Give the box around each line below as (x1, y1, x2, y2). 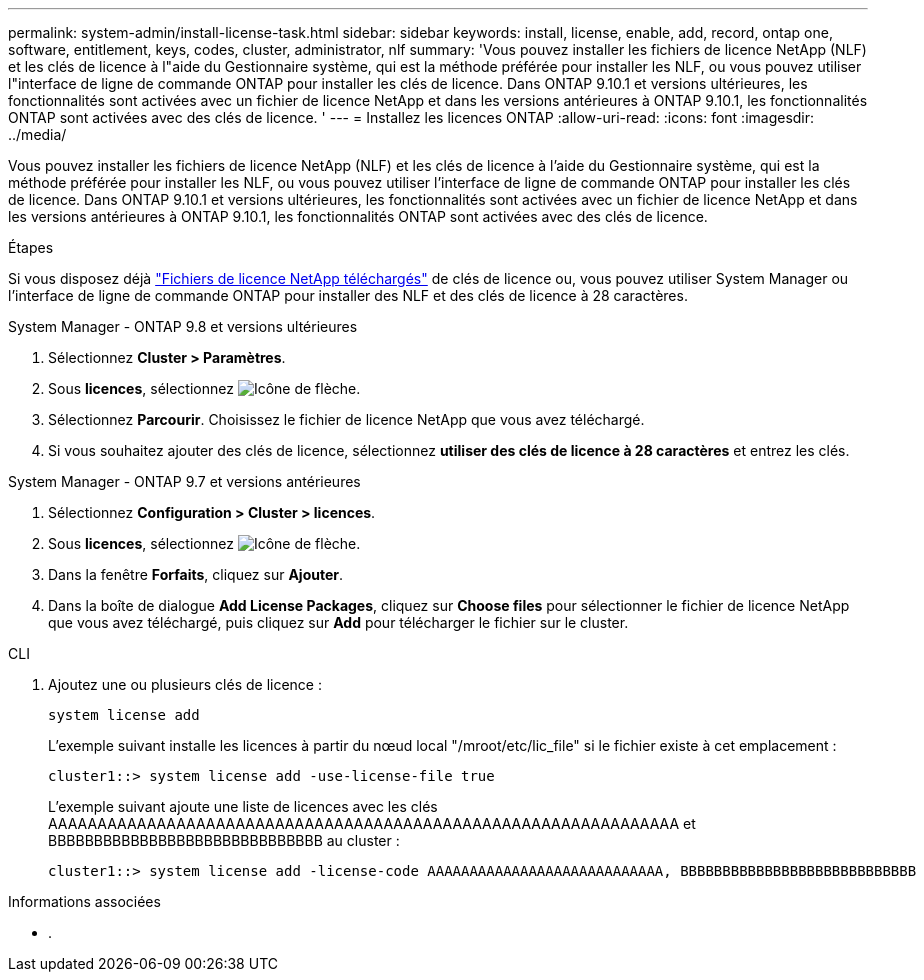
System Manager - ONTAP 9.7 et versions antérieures (8, 473, 361, 490)
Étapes (8, 239, 54, 256)
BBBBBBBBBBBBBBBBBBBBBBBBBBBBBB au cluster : (48, 832, 400, 849)
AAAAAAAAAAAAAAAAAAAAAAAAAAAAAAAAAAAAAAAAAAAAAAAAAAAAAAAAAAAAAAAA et (48, 815, 696, 832)
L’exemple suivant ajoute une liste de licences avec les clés (48, 798, 438, 815)
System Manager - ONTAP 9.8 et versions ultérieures (8, 318, 358, 335)
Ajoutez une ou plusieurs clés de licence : (48, 676, 323, 693)
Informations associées (8, 893, 161, 910)
